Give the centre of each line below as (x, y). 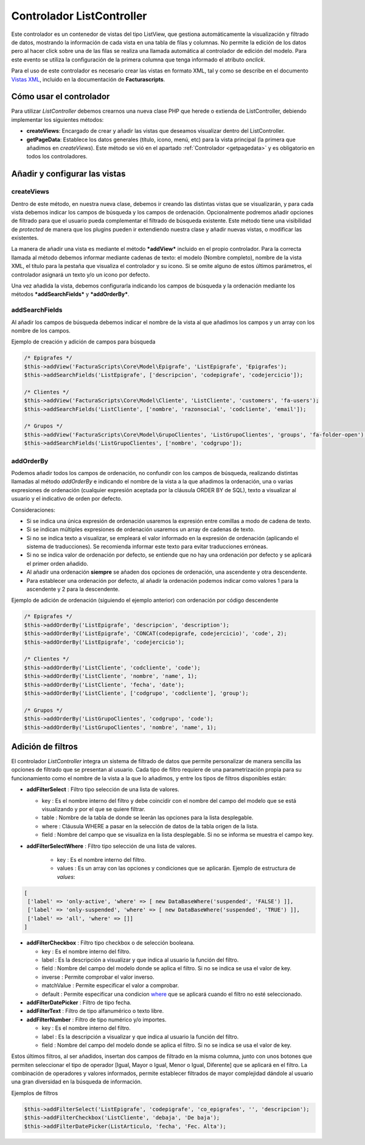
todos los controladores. (57, 157)
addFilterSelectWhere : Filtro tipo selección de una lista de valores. (112, 846)
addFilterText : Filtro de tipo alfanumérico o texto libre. (95, 1011)
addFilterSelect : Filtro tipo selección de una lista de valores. (103, 789)
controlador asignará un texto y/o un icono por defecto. (81, 275)
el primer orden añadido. (57, 563)
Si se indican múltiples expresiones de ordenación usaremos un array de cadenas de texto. (141, 529)
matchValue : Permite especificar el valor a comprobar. (110, 985)
